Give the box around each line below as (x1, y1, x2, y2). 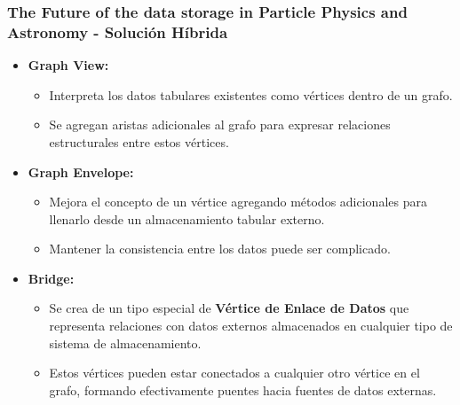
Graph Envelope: (28, 162, 134, 181)
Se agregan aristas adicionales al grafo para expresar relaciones (49, 115, 391, 134)
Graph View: (28, 56, 109, 74)
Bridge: (28, 269, 75, 287)
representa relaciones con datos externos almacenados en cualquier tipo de (49, 316, 453, 335)
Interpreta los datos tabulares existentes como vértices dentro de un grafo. (49, 85, 453, 104)
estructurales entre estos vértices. (49, 132, 229, 151)
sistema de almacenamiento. (49, 333, 202, 352)
